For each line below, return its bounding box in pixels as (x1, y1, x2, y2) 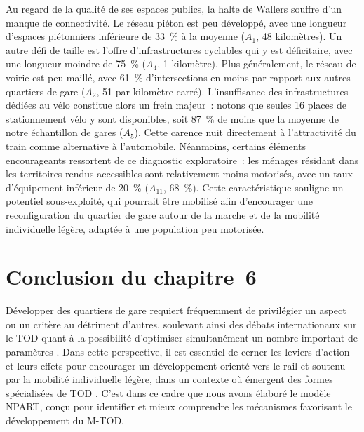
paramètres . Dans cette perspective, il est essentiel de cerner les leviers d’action (6, 344, 350, 358)
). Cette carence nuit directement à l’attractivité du (134, 125, 356, 140)
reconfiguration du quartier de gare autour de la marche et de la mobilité (6, 207, 320, 222)
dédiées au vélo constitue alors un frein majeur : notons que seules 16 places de (6, 97, 346, 112)
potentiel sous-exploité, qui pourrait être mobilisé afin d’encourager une (6, 194, 313, 208)
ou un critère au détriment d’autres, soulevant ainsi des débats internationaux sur (6, 316, 357, 331)
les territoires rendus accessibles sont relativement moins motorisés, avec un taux (6, 166, 353, 181)
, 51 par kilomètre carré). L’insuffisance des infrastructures (96, 83, 349, 98)
